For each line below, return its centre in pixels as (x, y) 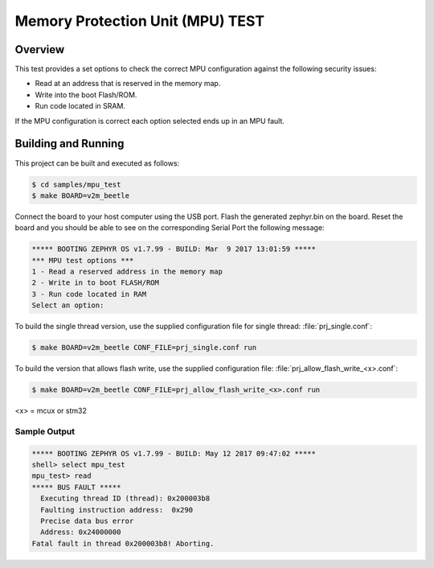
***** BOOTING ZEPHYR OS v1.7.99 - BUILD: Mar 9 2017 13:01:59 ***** (174, 249)
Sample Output (45, 431)
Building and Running (70, 144)
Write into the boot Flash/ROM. (86, 95)
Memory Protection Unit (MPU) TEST (140, 21)
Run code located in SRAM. (80, 106)
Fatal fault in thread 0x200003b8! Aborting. (123, 543)
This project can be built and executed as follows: (97, 163)
